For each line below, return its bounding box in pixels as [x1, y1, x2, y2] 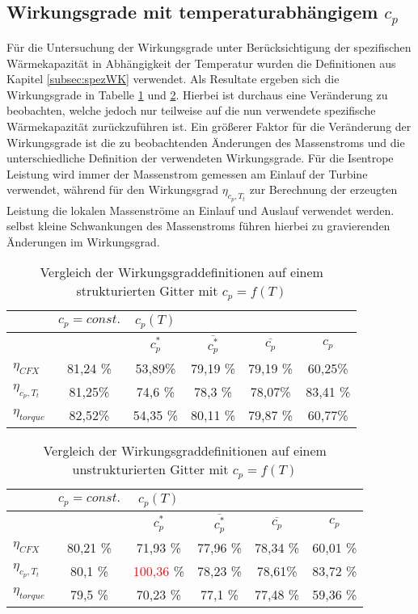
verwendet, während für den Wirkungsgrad [6, 181, 219, 198]
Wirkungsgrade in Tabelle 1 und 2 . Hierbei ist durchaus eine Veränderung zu [6, 86, 388, 103]
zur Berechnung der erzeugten [249, 181, 398, 198]
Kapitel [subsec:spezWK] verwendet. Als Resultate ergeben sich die [6, 70, 340, 87]
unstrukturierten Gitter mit [72, 460, 229, 479]
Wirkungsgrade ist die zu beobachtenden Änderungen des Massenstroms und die [6, 133, 405, 150]
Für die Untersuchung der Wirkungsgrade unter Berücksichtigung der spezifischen [6, 38, 412, 55]
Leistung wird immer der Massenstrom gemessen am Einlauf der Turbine [6, 165, 368, 182]
